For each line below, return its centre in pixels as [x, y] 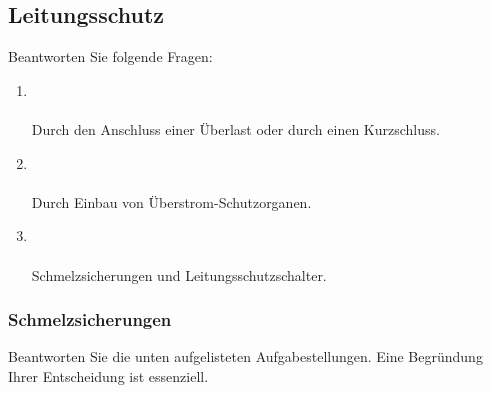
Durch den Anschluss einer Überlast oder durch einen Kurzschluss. [235, 128]
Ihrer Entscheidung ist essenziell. [108, 375]
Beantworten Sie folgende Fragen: [110, 56]
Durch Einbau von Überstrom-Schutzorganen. [171, 201]
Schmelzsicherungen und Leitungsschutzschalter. [179, 274]
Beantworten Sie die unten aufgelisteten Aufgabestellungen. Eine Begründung [245, 356]
